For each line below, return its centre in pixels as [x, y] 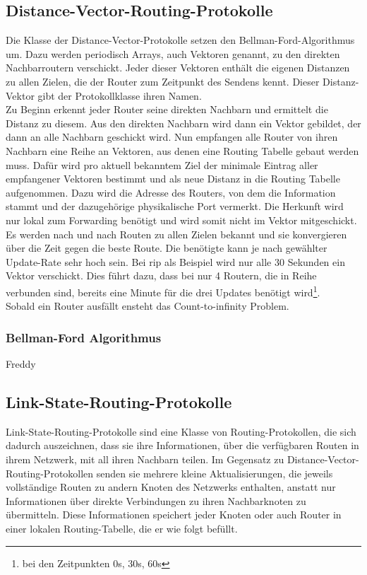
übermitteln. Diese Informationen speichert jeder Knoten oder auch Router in [174, 515]
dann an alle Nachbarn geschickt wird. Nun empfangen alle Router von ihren [172, 137]
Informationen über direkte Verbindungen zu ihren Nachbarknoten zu [156, 500]
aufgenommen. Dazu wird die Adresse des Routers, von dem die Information [171, 192]
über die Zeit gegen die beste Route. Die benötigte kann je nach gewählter [167, 248]
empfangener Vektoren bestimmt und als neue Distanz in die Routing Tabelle [173, 179]
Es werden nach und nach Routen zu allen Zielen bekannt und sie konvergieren [176, 234]
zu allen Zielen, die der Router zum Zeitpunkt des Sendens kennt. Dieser [163, 81]
